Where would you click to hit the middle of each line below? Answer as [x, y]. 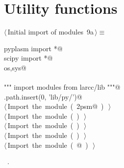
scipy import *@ [28, 58]
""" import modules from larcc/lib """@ [62, 87]
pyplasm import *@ [33, 48]
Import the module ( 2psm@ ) [56, 106]
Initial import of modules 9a [50, 32]
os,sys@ [15, 67]
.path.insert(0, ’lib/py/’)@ [43, 96]
